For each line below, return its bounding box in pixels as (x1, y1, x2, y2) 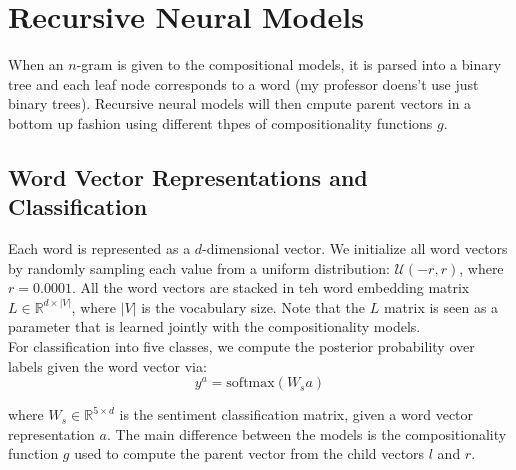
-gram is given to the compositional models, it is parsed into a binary (76, 54, 502, 75)
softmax (226, 376, 275, 391)
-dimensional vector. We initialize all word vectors (202, 238, 508, 259)
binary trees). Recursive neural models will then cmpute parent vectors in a (8, 93, 472, 114)
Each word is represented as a (8, 238, 191, 259)
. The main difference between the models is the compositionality (106, 423, 507, 444)
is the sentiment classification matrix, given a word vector (119, 404, 474, 425)
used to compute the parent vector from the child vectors (74, 443, 425, 464)
